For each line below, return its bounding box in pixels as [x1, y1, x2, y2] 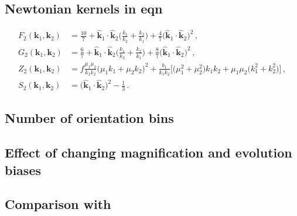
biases [5, 160, 41, 179]
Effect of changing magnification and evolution [5, 143, 292, 162]
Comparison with [5, 195, 111, 213]
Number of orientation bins [5, 109, 174, 127]
